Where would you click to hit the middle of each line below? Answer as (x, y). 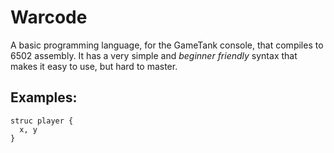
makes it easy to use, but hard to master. (94, 66)
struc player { (42, 121)
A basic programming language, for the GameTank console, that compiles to (167, 45)
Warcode (49, 17)
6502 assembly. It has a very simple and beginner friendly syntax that (154, 55)
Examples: (44, 97)
